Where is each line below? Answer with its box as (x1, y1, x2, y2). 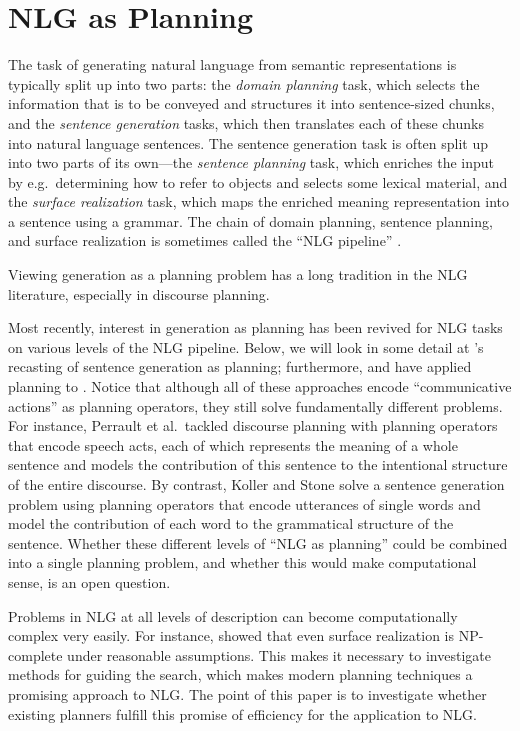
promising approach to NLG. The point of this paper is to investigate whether (8, 683, 487, 704)
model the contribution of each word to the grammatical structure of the (8, 513, 454, 534)
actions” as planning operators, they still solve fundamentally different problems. (8, 395, 503, 416)
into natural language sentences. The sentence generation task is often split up (8, 132, 489, 153)
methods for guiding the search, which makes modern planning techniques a (8, 664, 473, 685)
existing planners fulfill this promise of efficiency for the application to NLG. (8, 703, 477, 724)
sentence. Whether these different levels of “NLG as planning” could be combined (8, 532, 508, 553)
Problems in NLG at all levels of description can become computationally (8, 605, 458, 626)
